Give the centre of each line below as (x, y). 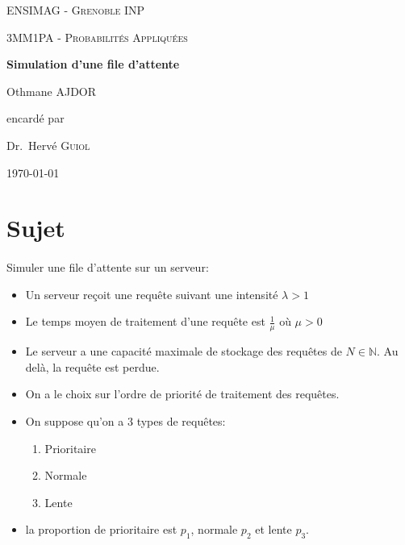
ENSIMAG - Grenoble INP (76, 10)
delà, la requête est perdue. (92, 366)
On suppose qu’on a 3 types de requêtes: (125, 420)
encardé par (35, 118)
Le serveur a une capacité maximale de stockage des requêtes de (184, 351)
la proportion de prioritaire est (101, 529)
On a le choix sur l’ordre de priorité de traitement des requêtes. (182, 394)
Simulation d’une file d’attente (93, 64)
